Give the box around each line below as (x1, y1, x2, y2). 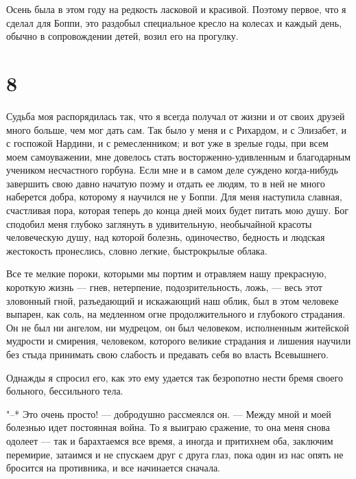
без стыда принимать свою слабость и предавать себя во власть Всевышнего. (6, 347, 329, 361)
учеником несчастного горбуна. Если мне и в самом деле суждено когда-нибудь (6, 163, 338, 177)
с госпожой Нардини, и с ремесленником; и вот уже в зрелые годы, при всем (6, 136, 329, 150)
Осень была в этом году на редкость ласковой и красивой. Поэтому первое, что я (6, 2, 346, 16)
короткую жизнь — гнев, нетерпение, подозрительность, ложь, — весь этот (6, 280, 322, 294)
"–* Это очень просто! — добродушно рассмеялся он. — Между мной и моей (6, 406, 331, 421)
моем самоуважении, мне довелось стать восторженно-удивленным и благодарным (6, 149, 351, 163)
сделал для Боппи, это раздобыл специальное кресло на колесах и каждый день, (6, 15, 342, 30)
